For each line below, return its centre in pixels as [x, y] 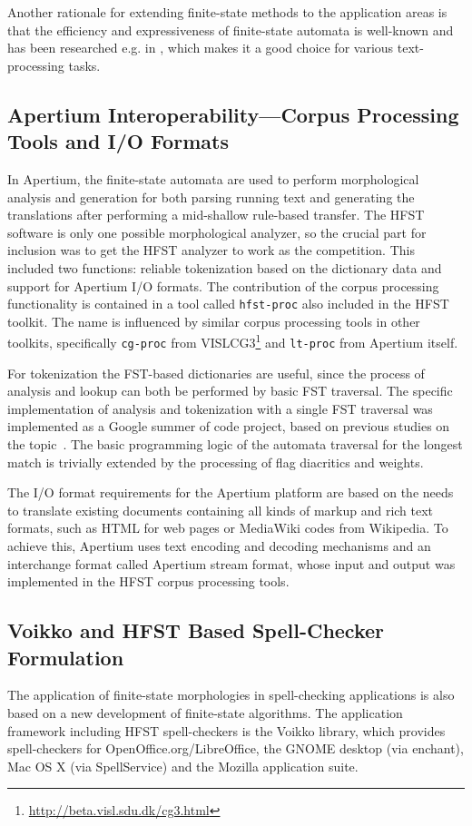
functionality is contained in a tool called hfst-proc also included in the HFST [228, 304]
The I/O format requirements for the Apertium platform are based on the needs [231, 492]
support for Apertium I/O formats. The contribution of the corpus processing [223, 285]
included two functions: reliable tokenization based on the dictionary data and [225, 267]
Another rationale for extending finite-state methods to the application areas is [227, 12]
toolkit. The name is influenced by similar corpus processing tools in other [214, 321]
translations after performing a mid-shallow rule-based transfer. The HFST [216, 215]
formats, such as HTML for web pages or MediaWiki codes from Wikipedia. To [228, 528]
